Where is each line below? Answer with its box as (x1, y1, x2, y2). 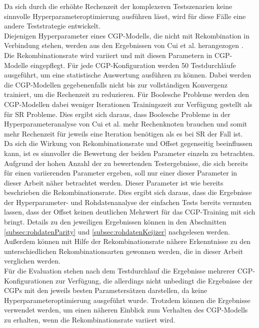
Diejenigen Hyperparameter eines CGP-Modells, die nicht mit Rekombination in (4, 30, 249, 40)
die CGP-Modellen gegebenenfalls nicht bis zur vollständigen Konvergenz (4, 79, 228, 89)
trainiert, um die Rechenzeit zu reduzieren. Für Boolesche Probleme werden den (4, 89, 249, 99)
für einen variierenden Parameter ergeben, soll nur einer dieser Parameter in (4, 167, 237, 178)
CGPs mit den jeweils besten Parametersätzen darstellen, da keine (4, 285, 207, 295)
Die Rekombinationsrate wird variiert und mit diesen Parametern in (4, 49, 212, 60)
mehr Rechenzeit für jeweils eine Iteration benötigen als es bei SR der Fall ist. (4, 128, 243, 138)
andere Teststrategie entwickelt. (4, 20, 101, 31)
